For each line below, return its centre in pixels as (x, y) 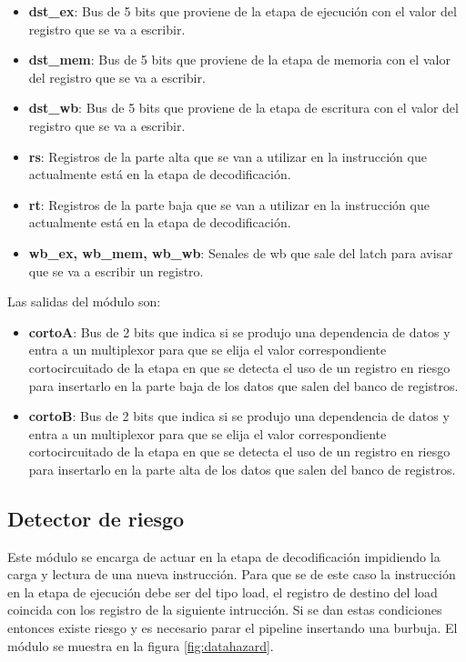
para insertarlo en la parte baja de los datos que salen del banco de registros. (243, 385)
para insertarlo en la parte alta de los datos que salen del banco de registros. (242, 469)
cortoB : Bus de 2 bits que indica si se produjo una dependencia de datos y (239, 416)
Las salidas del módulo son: (84, 301)
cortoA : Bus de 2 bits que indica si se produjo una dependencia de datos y (239, 331)
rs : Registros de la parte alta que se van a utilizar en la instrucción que (228, 156)
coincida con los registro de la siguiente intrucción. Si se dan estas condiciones (225, 610)
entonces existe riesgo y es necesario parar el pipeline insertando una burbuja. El (233, 628)
